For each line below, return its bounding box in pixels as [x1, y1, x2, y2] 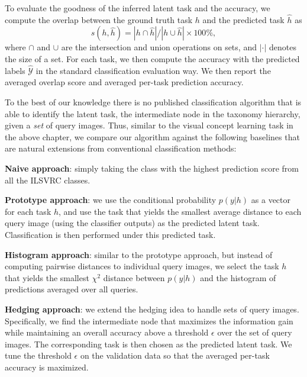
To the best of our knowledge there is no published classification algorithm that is [5, 96, 302, 108]
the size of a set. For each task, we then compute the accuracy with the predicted [5, 53, 300, 65]
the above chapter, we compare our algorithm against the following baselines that [5, 130, 300, 143]
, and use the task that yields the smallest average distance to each [59, 205, 302, 217]
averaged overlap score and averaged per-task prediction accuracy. [5, 76, 244, 88]
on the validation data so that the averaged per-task [80, 349, 270, 362]
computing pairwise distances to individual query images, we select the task [5, 260, 279, 272]
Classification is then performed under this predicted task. [5, 228, 216, 240]
